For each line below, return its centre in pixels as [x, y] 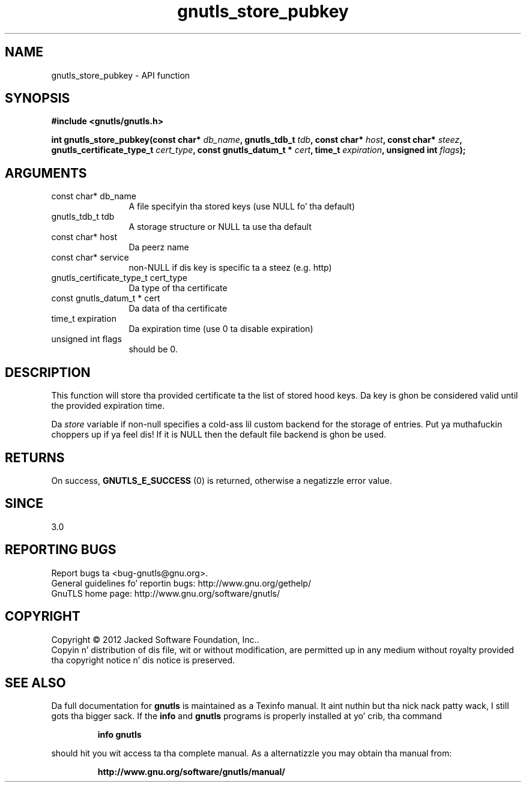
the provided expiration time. [108, 406]
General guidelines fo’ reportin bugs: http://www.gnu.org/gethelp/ [181, 583]
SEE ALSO [35, 683]
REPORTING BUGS [61, 550]
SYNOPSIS [38, 98]
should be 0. [153, 349]
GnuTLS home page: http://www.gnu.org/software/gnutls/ [165, 593]
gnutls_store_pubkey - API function [121, 75]
